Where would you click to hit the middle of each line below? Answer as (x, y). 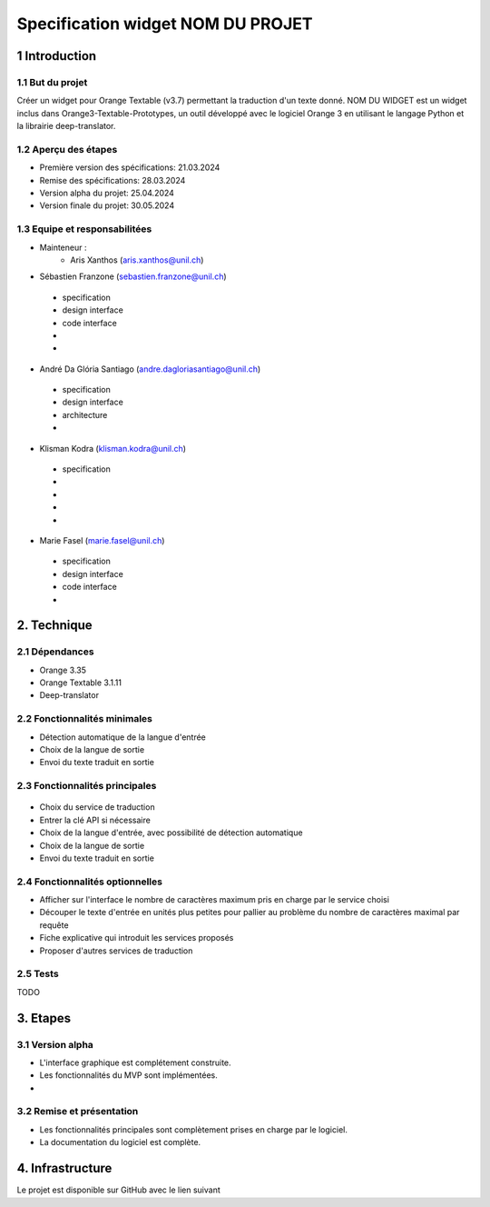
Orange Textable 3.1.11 (81, 683)
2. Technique (54, 626)
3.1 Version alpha (55, 1044)
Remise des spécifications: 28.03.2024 (113, 180)
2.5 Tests (38, 974)
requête (54, 925)
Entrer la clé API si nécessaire (95, 820)
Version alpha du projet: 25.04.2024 (107, 193)
